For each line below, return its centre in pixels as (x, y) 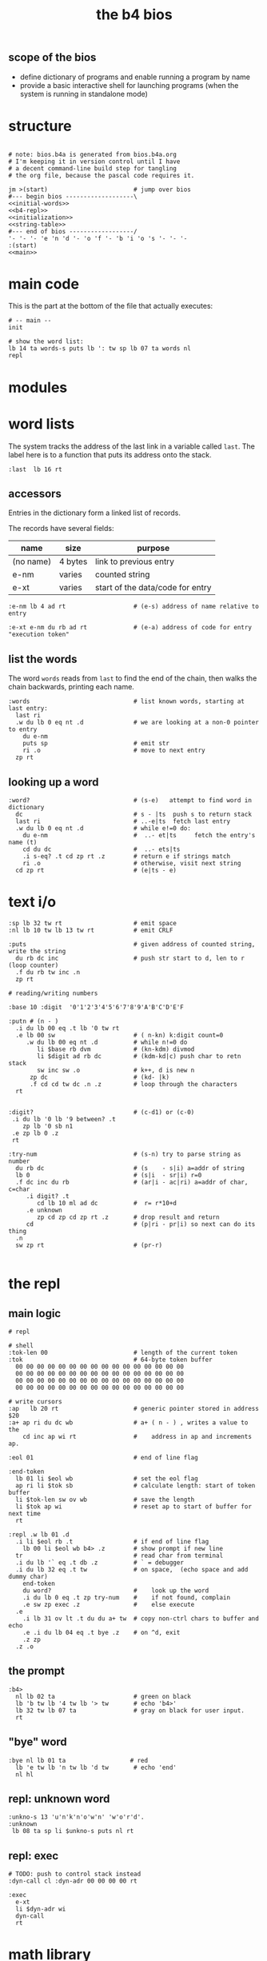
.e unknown (44, 1210)
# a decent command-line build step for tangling (93, 168)
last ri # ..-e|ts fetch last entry (123, 821)
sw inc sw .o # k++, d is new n (116, 1070)
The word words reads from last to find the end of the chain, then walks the (133, 678)
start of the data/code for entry (153, 588)
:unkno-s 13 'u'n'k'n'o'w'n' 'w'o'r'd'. (77, 1817)
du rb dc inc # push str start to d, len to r (130, 958)
